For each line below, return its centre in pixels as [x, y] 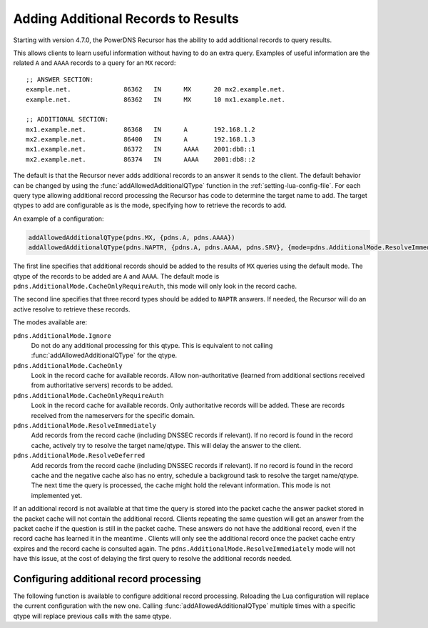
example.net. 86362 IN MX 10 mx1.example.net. [156, 99]
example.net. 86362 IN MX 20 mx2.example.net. [156, 90]
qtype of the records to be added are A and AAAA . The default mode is [116, 276]
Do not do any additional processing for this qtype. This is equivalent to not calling [152, 345]
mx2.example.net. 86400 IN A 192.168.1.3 [141, 140]
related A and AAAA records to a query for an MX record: [95, 63]
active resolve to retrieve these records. [72, 309]
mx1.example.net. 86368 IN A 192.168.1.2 [141, 129]
